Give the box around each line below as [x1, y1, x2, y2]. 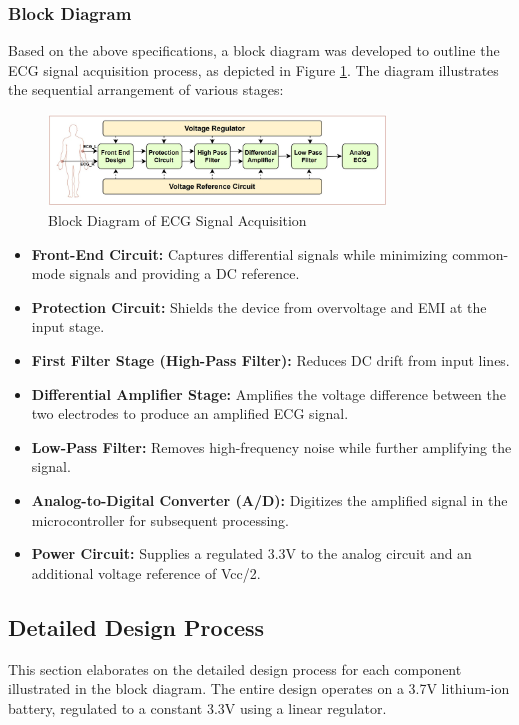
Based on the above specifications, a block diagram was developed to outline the [8, 40, 500, 61]
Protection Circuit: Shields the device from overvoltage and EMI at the [31, 296, 487, 317]
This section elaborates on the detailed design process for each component [8, 658, 462, 679]
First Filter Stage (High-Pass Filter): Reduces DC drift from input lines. [31, 349, 510, 370]
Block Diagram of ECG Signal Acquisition [48, 210, 307, 230]
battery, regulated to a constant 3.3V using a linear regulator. [8, 697, 387, 718]
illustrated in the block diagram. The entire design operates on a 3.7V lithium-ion [8, 678, 510, 699]
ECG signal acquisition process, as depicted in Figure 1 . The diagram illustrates [8, 59, 499, 80]
